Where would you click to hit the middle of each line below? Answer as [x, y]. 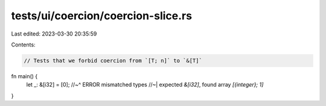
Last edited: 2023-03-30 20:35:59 [54, 34]
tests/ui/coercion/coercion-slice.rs [102, 16]
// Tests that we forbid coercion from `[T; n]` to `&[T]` [113, 61]
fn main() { [24, 76]
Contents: [23, 45]
